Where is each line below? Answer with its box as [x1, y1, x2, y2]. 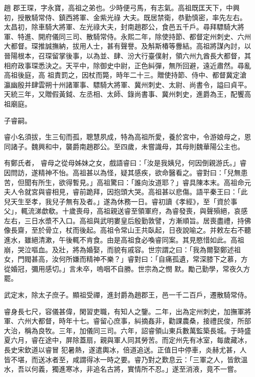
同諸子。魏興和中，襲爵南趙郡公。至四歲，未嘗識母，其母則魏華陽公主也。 [4, 141, 244, 151]
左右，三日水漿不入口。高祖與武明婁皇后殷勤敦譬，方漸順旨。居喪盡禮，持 [4, 215, 244, 225]
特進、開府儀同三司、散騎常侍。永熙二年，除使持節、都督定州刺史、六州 [17, 31, 251, 41]
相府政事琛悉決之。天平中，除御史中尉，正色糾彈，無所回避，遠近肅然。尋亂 [4, 60, 251, 70]
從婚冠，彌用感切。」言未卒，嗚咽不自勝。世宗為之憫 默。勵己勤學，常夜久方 [4, 263, 250, 273]
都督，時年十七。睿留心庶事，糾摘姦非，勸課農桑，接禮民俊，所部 [38, 316, 251, 326]
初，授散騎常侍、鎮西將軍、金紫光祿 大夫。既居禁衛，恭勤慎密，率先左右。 [4, 12, 247, 22]
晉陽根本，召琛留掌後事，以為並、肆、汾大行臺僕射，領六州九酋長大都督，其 [4, 50, 251, 60]
